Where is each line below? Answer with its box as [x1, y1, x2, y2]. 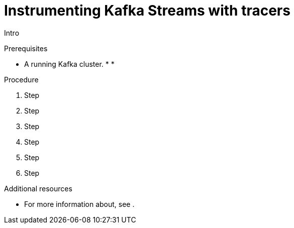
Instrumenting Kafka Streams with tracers [4, 2, 290, 19]
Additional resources [4, 184, 72, 193]
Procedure [4, 75, 39, 84]
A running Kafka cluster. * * [24, 59, 115, 68]
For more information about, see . [24, 199, 135, 208]
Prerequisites [4, 44, 48, 53]
